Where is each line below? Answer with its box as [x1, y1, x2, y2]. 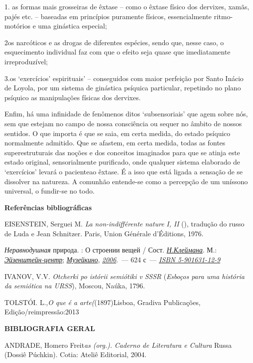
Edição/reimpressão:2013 [4, 307, 79, 317]
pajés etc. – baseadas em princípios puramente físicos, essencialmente [4, 11, 212, 21]
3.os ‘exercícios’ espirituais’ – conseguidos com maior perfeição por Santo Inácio [4, 73, 244, 83]
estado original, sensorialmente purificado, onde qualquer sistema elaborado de [4, 157, 240, 167]
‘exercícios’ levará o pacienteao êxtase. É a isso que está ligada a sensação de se [4, 166, 243, 176]
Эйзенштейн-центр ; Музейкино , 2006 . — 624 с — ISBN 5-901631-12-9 [4, 254, 221, 265]
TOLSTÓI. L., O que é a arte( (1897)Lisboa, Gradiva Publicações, [4, 297, 201, 307]
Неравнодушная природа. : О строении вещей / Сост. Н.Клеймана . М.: [4, 245, 217, 255]
